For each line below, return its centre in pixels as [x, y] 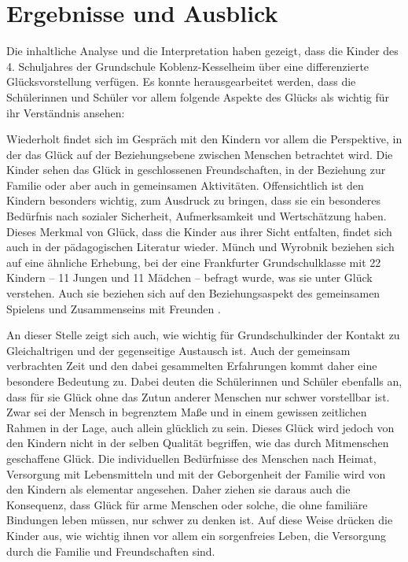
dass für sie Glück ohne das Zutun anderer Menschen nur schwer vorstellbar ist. [198, 396]
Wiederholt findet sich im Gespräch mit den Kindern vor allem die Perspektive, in [204, 139]
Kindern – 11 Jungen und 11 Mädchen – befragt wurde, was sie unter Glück [189, 277]
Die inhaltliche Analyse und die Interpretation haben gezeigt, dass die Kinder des [202, 51]
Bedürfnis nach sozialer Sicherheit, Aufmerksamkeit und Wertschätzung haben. [197, 216]
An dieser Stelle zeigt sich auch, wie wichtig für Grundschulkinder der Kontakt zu [203, 335]
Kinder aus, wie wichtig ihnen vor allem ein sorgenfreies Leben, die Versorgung [196, 535]
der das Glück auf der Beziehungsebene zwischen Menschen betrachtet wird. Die [200, 154]
